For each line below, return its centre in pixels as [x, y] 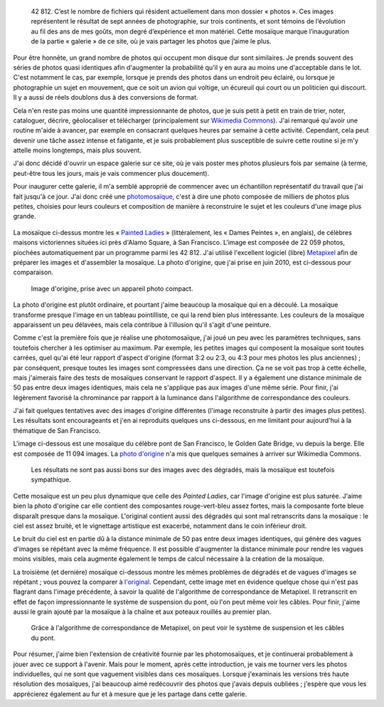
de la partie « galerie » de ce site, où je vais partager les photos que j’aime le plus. [151, 41]
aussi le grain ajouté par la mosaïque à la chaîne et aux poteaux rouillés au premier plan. [142, 612]
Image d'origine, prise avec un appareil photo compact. [112, 288]
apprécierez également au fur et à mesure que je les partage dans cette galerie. [130, 693]
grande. [25, 216]
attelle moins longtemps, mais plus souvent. [78, 150]
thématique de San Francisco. [57, 430]
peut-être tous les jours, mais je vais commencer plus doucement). [111, 173]
